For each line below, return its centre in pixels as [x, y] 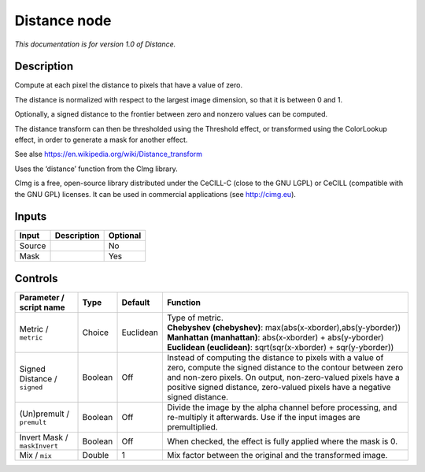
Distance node [63, 20]
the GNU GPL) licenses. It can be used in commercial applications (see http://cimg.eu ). [155, 194]
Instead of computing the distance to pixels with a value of [275, 357]
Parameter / [42, 297]
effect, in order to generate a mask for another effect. [101, 140]
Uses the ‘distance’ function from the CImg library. [96, 169]
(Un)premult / [44, 414]
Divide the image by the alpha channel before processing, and [282, 407]
